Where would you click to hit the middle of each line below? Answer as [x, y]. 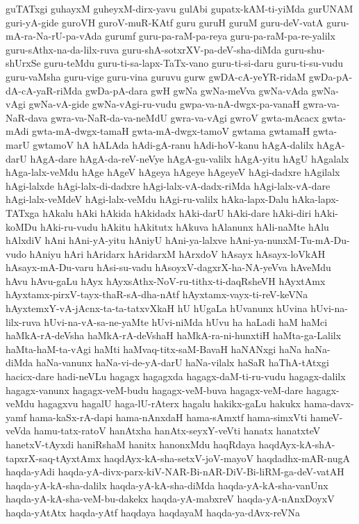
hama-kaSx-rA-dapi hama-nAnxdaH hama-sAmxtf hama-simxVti [168, 417]
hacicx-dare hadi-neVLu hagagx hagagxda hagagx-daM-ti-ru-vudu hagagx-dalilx [176, 376]
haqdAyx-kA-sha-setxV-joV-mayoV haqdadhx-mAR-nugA [227, 458]
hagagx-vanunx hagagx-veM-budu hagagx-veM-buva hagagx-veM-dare [155, 390]
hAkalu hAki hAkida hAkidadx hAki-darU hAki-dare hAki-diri [177, 212]
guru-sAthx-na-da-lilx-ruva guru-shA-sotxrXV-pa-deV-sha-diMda [144, 49]
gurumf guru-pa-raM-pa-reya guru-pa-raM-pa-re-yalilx [220, 36]
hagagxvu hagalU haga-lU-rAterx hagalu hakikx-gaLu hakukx [169, 403]
